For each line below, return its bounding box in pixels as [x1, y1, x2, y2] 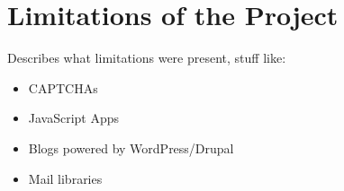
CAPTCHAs [28, 78, 98, 97]
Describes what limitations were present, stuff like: [7, 48, 286, 67]
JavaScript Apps [28, 109, 120, 127]
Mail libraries [28, 169, 103, 187]
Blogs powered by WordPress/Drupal [28, 138, 234, 157]
